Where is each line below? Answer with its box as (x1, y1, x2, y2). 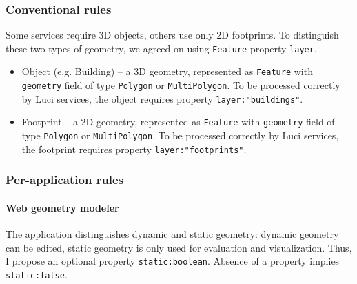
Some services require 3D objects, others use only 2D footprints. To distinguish (6, 28, 339, 42)
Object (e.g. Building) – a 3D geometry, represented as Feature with (21, 64, 313, 79)
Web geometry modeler (6, 200, 119, 214)
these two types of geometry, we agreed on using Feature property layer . (6, 41, 317, 55)
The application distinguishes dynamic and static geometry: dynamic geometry (6, 227, 339, 241)
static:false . (6, 267, 68, 281)
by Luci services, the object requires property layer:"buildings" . (21, 91, 303, 105)
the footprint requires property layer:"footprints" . (21, 141, 247, 156)
